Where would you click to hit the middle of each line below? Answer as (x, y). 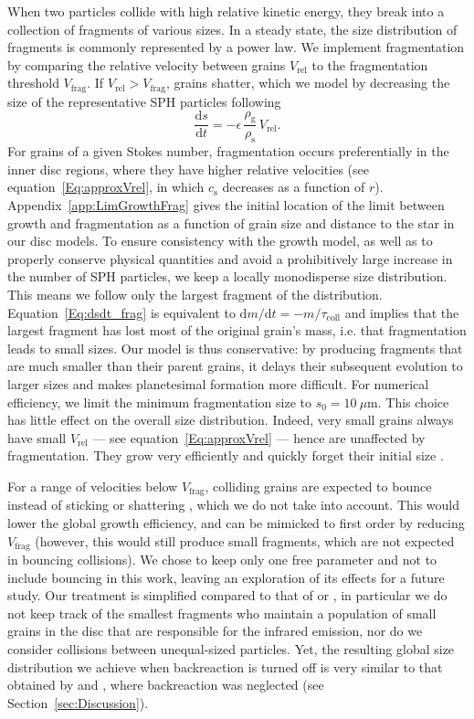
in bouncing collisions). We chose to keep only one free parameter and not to (222, 560)
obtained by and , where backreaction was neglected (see (166, 685)
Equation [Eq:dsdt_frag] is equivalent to (121, 312)
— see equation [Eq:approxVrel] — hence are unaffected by (259, 437)
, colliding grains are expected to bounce (318, 486)
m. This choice (408, 402)
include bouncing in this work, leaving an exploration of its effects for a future (226, 577)
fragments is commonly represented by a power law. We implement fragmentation (236, 47)
